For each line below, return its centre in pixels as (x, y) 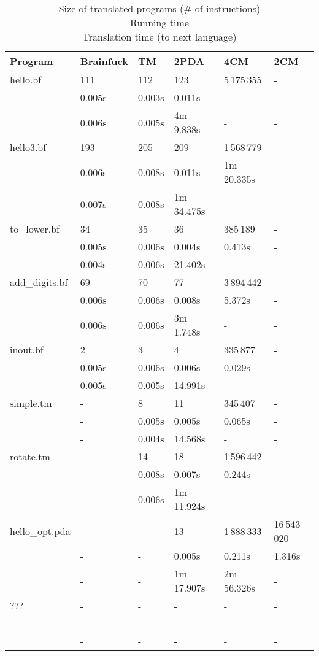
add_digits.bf (39, 282)
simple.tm (31, 403)
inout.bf (27, 349)
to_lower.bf (35, 229)
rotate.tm (30, 456)
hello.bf (26, 79)
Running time (159, 22)
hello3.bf (28, 147)
